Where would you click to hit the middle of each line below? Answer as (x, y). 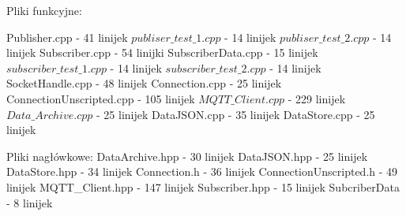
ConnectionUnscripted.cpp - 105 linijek (101, 98)
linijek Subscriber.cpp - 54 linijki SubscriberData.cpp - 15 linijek (162, 52)
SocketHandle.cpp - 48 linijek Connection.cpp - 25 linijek (144, 83)
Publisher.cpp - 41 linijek (67, 37)
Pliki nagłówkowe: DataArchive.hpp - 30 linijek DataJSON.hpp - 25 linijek (187, 156)
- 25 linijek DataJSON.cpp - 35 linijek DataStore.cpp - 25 (236, 114)
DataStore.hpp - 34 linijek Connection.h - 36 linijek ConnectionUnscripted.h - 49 (202, 171)
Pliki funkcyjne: (44, 10)
